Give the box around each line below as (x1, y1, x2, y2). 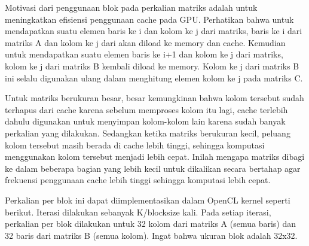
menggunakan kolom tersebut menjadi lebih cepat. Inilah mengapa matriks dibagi (5, 150, 305, 163)
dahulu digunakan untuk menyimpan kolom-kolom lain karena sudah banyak (5, 115, 286, 127)
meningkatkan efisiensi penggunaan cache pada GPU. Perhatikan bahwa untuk (5, 13, 294, 25)
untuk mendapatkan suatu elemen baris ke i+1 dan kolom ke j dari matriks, (5, 48, 283, 60)
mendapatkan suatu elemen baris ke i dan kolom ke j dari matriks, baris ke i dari (5, 25, 302, 37)
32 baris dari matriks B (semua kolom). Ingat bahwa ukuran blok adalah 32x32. (5, 229, 298, 241)
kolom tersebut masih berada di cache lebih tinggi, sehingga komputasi (5, 138, 265, 151)
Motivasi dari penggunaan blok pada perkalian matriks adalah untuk (5, 1, 258, 13)
